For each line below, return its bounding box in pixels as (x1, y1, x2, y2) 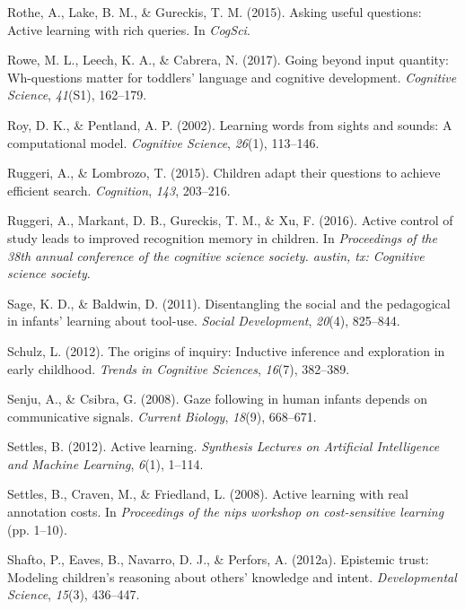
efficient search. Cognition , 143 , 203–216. (7, 180, 231, 199)
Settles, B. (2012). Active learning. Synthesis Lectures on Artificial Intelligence (7, 437, 440, 456)
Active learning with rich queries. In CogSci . (7, 20, 250, 39)
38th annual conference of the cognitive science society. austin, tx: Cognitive (7, 246, 425, 265)
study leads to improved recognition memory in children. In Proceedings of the (7, 228, 437, 247)
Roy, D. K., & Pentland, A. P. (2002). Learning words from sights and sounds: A (7, 115, 452, 134)
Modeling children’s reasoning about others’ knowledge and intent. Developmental (7, 567, 457, 586)
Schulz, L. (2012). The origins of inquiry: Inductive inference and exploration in (7, 341, 445, 360)
